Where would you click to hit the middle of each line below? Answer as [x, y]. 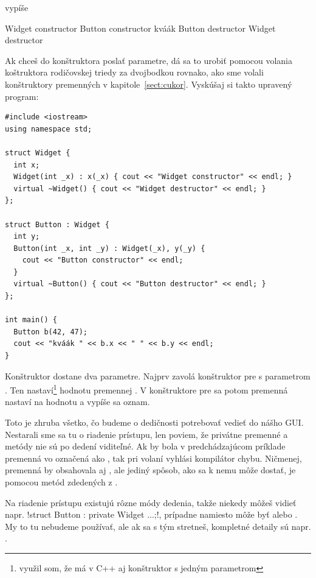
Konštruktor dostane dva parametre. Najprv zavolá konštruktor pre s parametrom [158, 375]
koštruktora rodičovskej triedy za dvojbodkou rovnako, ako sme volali [134, 72]
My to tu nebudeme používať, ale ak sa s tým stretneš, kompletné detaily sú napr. [158, 526]
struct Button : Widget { [57, 224]
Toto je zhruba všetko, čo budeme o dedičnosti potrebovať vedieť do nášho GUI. [154, 422]
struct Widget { [38, 153]
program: [22, 96]
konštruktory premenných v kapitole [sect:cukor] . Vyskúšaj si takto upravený [149, 84]
